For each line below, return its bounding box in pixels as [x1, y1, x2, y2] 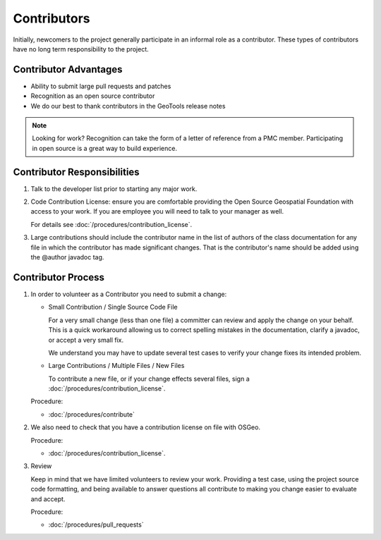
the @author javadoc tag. [30, 253, 104, 262]
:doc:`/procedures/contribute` [48, 410, 135, 419]
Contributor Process [13, 271, 105, 283]
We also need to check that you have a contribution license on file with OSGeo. [30, 423, 261, 431]
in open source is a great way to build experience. [32, 144, 178, 152]
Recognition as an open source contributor [30, 92, 155, 100]
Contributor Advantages [13, 63, 123, 75]
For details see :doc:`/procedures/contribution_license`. [30, 220, 193, 228]
